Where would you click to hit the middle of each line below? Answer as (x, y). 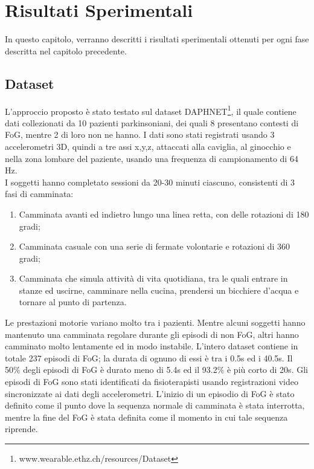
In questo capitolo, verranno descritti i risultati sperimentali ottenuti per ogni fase (157, 39)
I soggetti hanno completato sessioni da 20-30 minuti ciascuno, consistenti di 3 (150, 182)
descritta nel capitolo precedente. (66, 50)
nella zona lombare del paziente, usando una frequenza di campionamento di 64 (152, 158)
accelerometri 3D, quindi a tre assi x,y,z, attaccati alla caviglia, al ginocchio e (148, 146)
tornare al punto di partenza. (73, 302)
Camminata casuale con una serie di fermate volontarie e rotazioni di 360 (155, 246)
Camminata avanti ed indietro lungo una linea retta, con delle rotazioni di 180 (164, 214)
